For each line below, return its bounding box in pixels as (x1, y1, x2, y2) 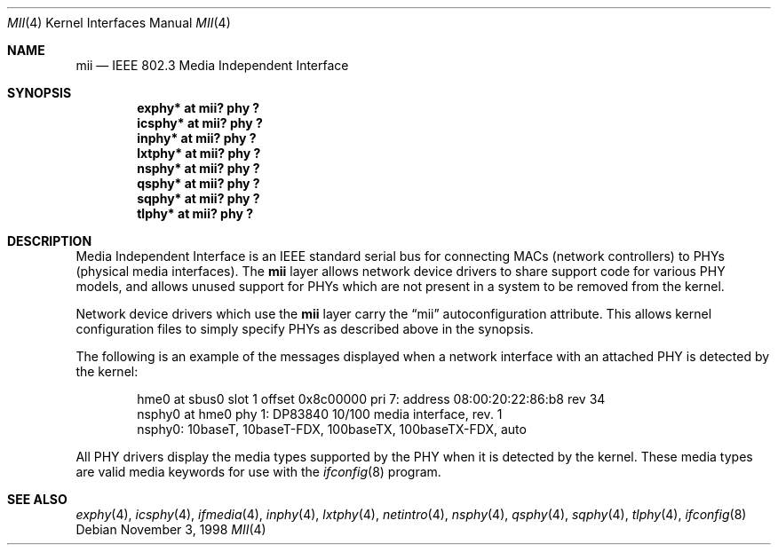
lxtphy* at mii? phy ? (137, 146, 261, 161)
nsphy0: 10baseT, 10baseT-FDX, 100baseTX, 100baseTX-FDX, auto (137, 422, 527, 437)
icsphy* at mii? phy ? (137, 115, 263, 130)
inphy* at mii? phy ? (137, 130, 257, 146)
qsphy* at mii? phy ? (137, 176, 260, 191)
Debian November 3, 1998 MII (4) (75, 522, 266, 537)
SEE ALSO (7, 492, 67, 507)
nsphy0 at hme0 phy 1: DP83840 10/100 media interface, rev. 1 (137, 406, 503, 422)
